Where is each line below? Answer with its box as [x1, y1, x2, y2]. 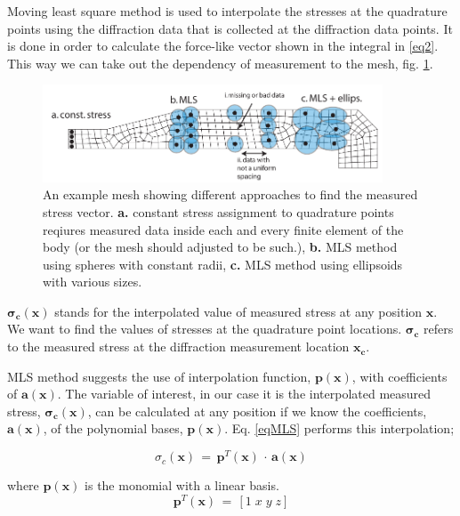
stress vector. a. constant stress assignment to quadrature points [43, 202, 394, 221]
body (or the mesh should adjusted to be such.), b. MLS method [43, 238, 398, 256]
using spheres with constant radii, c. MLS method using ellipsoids [43, 254, 403, 273]
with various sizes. [43, 272, 142, 291]
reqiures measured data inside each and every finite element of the [43, 220, 404, 238]
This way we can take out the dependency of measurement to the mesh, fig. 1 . [7, 53, 433, 72]
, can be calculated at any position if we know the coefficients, [87, 401, 427, 420]
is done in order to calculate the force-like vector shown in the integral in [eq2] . [7, 36, 439, 55]
